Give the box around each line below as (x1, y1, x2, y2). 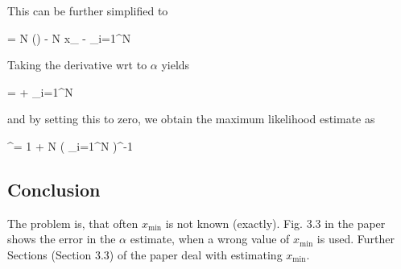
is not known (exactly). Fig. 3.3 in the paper (165, 214, 386, 231)
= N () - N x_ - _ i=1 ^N (7, 29, 131, 46)
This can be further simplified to (7, 2, 168, 19)
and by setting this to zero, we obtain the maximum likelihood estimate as (7, 110, 375, 127)
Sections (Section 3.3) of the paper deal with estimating (7, 246, 283, 263)
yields (161, 56, 190, 73)
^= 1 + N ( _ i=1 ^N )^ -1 (7, 137, 133, 154)
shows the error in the (7, 230, 116, 247)
